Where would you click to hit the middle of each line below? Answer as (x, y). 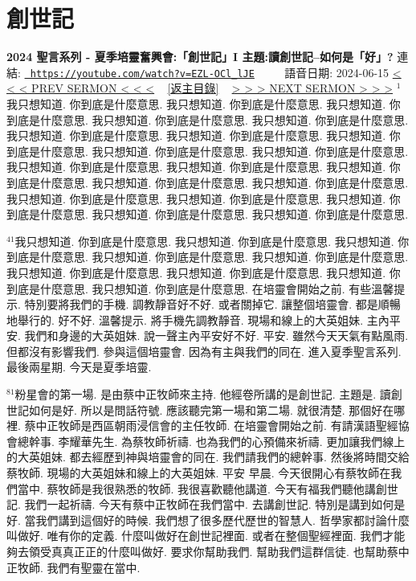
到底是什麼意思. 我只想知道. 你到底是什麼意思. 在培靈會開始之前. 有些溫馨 (200, 288)
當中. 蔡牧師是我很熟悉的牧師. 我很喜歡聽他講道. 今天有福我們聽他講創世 (208, 488)
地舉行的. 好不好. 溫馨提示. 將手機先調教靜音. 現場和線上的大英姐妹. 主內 (198, 319)
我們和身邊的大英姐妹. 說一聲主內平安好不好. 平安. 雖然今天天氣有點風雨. (216, 336)
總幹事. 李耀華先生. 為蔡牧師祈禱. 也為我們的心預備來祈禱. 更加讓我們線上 (211, 441)
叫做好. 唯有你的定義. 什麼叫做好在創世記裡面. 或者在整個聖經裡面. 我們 (195, 536)
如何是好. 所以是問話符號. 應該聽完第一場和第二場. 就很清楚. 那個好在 (211, 409)
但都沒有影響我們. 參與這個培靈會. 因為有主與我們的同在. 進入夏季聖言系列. (204, 351)
